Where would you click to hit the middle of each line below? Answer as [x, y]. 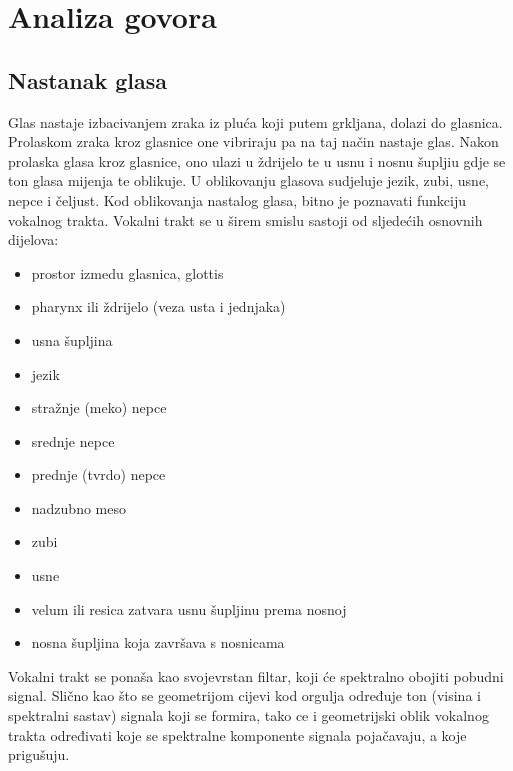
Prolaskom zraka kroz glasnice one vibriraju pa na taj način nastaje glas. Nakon [253, 141]
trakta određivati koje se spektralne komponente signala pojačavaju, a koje [237, 734]
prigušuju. [39, 754]
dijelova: [33, 239]
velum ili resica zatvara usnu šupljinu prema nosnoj [189, 608]
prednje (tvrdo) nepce [98, 474]
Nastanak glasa [88, 79]
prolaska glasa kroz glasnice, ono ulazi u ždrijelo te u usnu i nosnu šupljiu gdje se [257, 160]
